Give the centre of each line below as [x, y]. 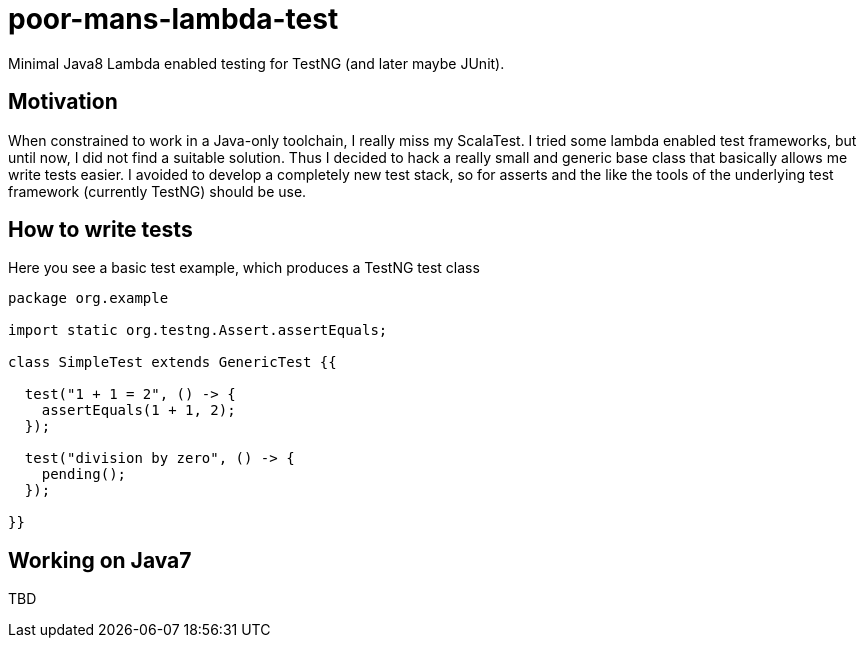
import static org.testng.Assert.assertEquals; [198, 330]
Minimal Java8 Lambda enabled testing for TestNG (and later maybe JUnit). [256, 63]
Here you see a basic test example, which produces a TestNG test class [244, 268]
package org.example [88, 298]
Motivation [63, 102]
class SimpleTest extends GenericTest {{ [172, 362]
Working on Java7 [100, 560]
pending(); [84, 474]
